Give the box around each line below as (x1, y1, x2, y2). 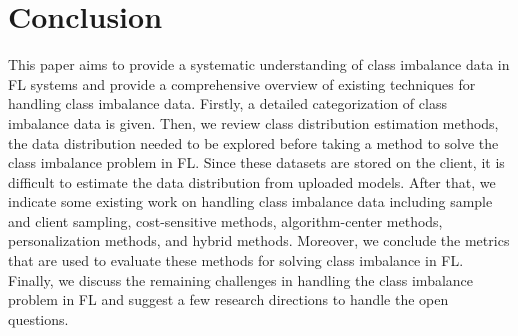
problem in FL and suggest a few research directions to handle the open (8, 289, 449, 310)
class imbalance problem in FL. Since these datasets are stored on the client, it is (8, 152, 505, 173)
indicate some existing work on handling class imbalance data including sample (8, 191, 493, 212)
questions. (8, 308, 69, 329)
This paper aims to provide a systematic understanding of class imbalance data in (8, 54, 510, 75)
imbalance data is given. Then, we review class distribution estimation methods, (8, 112, 499, 133)
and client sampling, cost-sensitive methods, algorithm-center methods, (8, 210, 443, 231)
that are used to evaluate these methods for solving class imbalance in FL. (8, 250, 464, 271)
